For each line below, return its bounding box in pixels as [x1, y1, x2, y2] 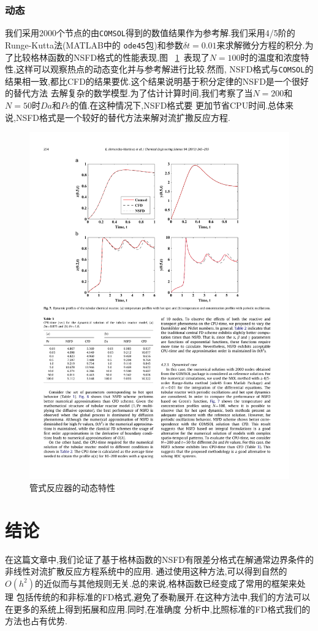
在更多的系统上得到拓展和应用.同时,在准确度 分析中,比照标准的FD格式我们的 [5, 602, 311, 615]
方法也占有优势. [5, 614, 67, 627]
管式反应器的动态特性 [29, 481, 115, 494]
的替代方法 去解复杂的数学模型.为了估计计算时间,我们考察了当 [5, 87, 253, 99]
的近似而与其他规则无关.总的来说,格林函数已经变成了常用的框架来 [34, 576, 297, 589]
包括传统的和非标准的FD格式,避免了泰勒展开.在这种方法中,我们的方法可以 [16, 590, 311, 603]
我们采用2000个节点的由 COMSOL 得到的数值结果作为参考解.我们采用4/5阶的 [5, 26, 295, 39]
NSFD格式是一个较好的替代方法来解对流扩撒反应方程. [15, 110, 230, 123]
